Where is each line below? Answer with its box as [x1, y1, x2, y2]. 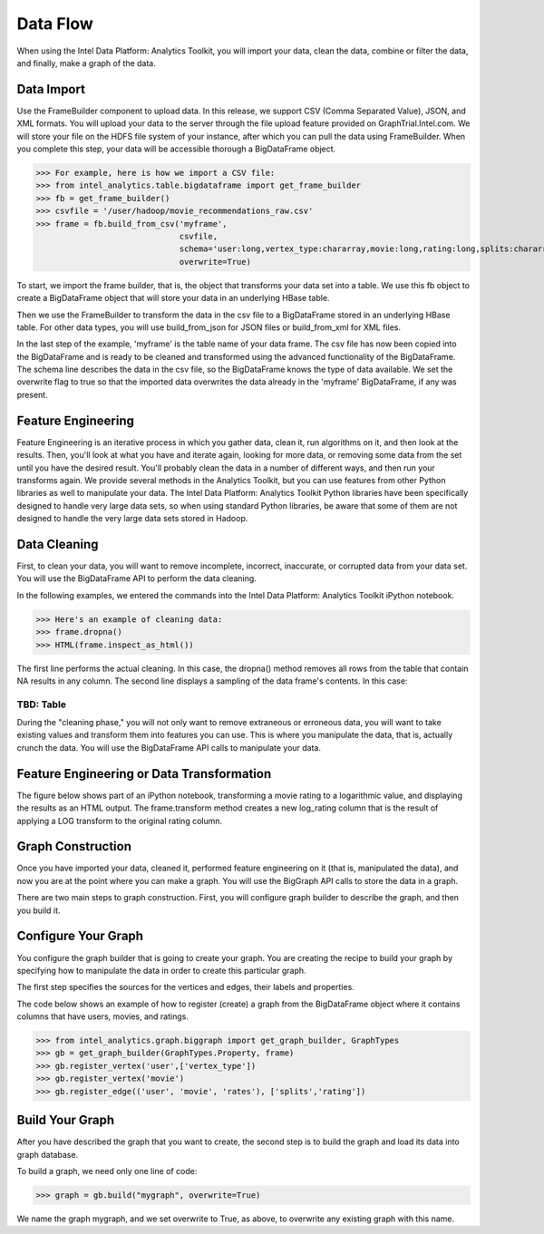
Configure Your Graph [16, 928, 144, 944]
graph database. [16, 1149, 79, 1160]
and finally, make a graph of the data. [16, 57, 156, 68]
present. [16, 389, 49, 400]
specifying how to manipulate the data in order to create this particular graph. [16, 965, 307, 976]
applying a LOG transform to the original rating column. [16, 815, 223, 826]
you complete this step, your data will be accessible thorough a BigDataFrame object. [16, 143, 336, 154]
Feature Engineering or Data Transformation [16, 766, 272, 782]
